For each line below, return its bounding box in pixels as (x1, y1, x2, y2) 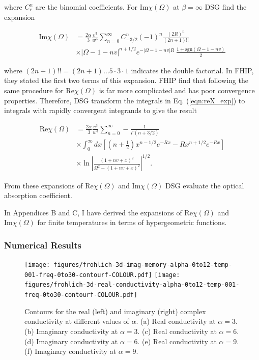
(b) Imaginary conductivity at (24, 325, 118, 336)
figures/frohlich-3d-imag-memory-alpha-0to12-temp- (53, 261, 233, 269)
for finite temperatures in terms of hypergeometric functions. (37, 217, 227, 228)
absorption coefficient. (4, 190, 72, 201)
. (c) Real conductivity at (137, 325, 217, 336)
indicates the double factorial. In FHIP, (131, 65, 254, 75)
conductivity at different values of (24, 316, 129, 326)
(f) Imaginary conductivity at (24, 346, 117, 356)
